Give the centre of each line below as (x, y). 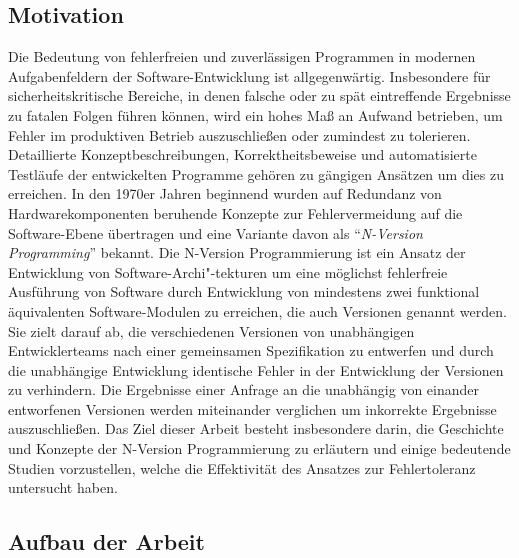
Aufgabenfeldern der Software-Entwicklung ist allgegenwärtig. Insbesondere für (249, 75)
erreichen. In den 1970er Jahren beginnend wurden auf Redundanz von (225, 193)
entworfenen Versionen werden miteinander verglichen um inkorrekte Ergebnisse (252, 408)
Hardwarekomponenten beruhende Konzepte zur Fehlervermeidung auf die (235, 212)
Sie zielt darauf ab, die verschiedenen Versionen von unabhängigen (211, 330)
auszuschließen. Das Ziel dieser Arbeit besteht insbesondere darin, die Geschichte (256, 428)
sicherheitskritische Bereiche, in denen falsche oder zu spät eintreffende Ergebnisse (259, 95)
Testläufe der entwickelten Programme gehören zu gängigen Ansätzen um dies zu (256, 173)
